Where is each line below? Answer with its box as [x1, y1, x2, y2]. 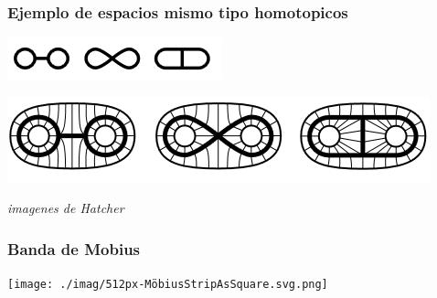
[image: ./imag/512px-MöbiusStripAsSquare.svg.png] [7, 278, 328, 292]
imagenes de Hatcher [7, 198, 124, 218]
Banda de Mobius [7, 237, 141, 260]
